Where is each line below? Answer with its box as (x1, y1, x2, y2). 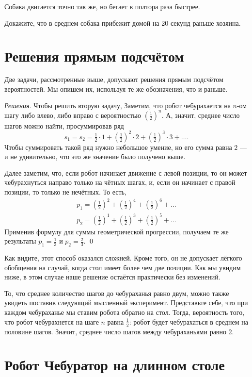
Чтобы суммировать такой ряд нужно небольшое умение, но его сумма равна (4, 142, 232, 152)
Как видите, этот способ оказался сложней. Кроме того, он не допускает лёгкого (4, 253, 242, 263)
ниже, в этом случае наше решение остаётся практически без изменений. (4, 272, 220, 282)
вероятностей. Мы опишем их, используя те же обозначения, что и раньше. (4, 83, 228, 94)
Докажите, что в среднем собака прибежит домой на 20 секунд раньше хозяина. (4, 17, 241, 28)
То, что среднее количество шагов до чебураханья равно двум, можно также (4, 288, 229, 298)
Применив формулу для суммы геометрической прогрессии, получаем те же (4, 226, 229, 236)
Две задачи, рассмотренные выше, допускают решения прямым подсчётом (4, 74, 223, 84)
